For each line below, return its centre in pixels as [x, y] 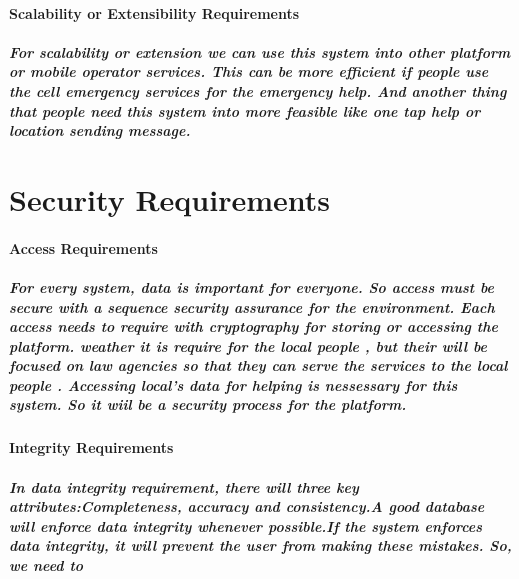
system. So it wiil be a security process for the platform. [208, 404]
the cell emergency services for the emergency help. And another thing [258, 90]
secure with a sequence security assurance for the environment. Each [252, 306]
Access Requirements [83, 247]
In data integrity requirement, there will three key [184, 486]
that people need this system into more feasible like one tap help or [245, 110]
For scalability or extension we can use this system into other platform [260, 51]
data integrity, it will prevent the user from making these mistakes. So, [260, 545]
